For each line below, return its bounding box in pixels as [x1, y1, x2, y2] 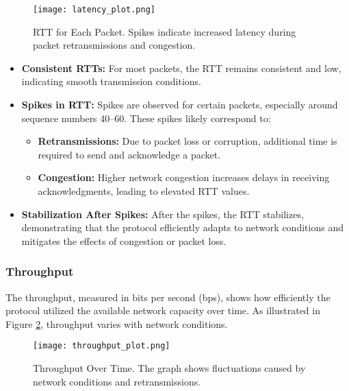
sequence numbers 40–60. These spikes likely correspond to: [21, 110, 271, 125]
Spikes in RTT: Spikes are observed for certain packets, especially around [21, 97, 338, 112]
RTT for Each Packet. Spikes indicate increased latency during [33, 24, 296, 38]
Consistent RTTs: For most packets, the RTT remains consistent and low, [21, 60, 341, 75]
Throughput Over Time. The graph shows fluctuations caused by [33, 361, 306, 375]
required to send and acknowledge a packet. [38, 147, 221, 161]
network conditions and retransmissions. [33, 374, 201, 388]
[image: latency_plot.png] [33, 5, 155, 14]
